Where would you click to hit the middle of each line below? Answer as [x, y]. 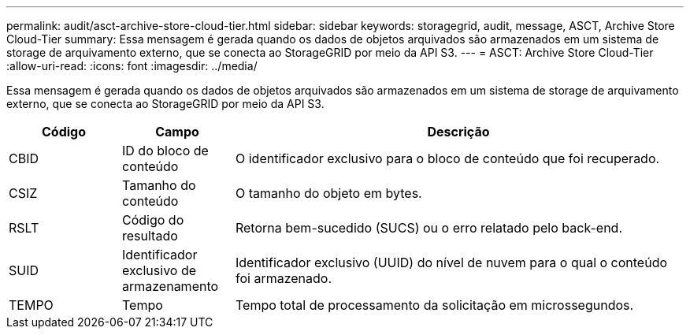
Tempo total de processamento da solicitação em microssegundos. [434, 305]
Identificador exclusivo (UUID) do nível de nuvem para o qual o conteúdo [451, 262]
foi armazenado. [284, 278]
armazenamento [170, 286]
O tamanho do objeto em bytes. [328, 193]
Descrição [458, 132]
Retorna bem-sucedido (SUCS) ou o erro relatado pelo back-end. [428, 228]
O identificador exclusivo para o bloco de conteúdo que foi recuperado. [447, 158]
